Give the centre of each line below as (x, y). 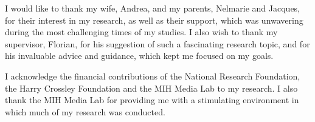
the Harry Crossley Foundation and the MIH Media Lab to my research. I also (151, 88)
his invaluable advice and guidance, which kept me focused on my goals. (139, 56)
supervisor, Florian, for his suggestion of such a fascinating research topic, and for (157, 43)
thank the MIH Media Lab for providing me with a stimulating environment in (152, 100)
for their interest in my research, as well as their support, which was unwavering (154, 20)
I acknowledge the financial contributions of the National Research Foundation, (153, 76)
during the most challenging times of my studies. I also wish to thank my (141, 32)
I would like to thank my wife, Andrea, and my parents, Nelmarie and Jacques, (153, 8)
